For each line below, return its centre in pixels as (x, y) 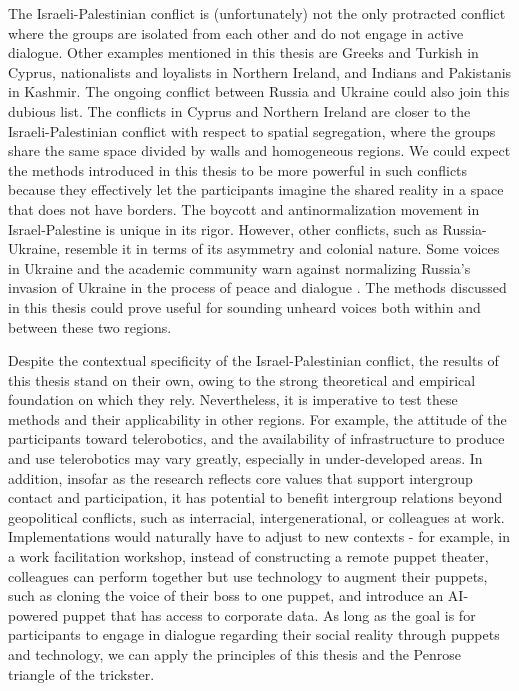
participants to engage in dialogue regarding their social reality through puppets (254, 634)
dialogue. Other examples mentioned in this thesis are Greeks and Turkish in (243, 52)
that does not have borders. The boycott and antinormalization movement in (244, 208)
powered (33, 614)
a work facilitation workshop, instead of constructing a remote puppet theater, (248, 556)
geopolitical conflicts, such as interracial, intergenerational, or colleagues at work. (256, 516)
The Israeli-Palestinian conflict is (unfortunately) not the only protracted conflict (257, 13)
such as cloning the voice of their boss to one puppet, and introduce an (226, 595)
